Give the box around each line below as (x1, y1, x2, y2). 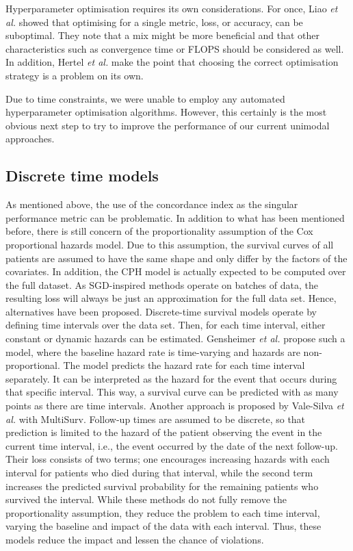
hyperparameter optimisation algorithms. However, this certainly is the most (5, 105, 327, 119)
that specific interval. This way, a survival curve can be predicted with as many (5, 385, 339, 399)
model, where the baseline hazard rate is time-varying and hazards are (5, 344, 300, 359)
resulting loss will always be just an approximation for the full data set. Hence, (5, 291, 337, 305)
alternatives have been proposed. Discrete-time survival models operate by (5, 304, 317, 318)
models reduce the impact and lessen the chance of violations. (5, 532, 264, 546)
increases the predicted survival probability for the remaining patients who (5, 478, 319, 493)
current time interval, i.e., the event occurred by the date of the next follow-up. (5, 438, 338, 452)
